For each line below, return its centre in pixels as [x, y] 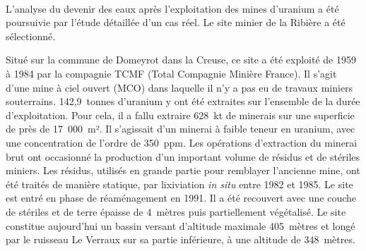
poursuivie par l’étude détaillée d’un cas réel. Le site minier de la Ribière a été [176, 22]
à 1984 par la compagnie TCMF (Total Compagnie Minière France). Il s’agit [171, 73]
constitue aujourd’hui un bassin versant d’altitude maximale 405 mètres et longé [181, 225]
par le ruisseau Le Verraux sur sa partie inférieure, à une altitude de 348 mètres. [181, 239]
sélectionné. [31, 36]
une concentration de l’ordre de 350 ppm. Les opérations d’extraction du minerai [182, 142]
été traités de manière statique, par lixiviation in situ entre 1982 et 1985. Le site [179, 184]
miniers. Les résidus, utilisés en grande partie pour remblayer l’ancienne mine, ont [183, 170]
